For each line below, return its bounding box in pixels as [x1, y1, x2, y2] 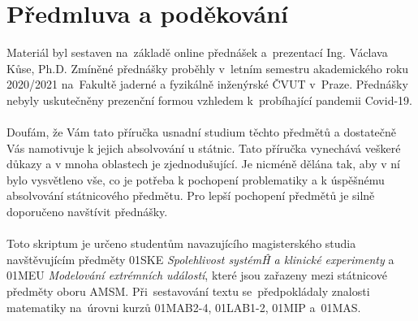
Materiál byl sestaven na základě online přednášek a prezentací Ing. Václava [6, 44, 388, 61]
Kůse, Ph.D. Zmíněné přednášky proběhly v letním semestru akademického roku [6, 59, 409, 76]
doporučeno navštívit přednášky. [6, 203, 168, 220]
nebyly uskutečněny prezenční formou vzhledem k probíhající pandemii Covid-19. [6, 91, 412, 108]
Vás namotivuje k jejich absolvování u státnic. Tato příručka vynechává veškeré [6, 139, 401, 156]
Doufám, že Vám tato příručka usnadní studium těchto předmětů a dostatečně [6, 124, 397, 141]
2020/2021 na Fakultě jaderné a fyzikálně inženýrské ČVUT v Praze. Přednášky [6, 76, 408, 93]
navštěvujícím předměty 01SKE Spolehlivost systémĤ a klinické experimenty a [6, 250, 394, 267]
